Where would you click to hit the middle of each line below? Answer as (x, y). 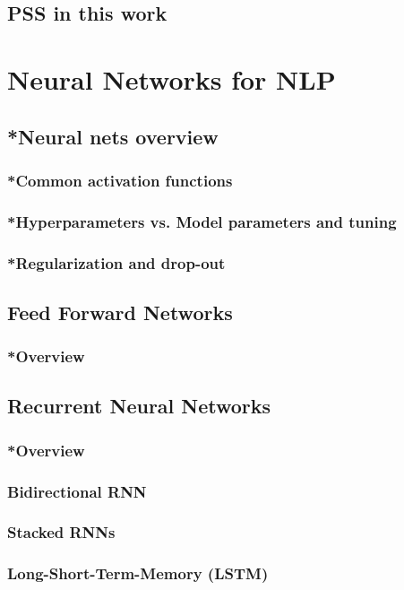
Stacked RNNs (61, 532)
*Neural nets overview (113, 136)
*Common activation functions (120, 180)
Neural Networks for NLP (172, 78)
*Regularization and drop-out (116, 262)
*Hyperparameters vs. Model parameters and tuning (202, 221)
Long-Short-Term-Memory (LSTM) (138, 573)
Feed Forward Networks (120, 312)
